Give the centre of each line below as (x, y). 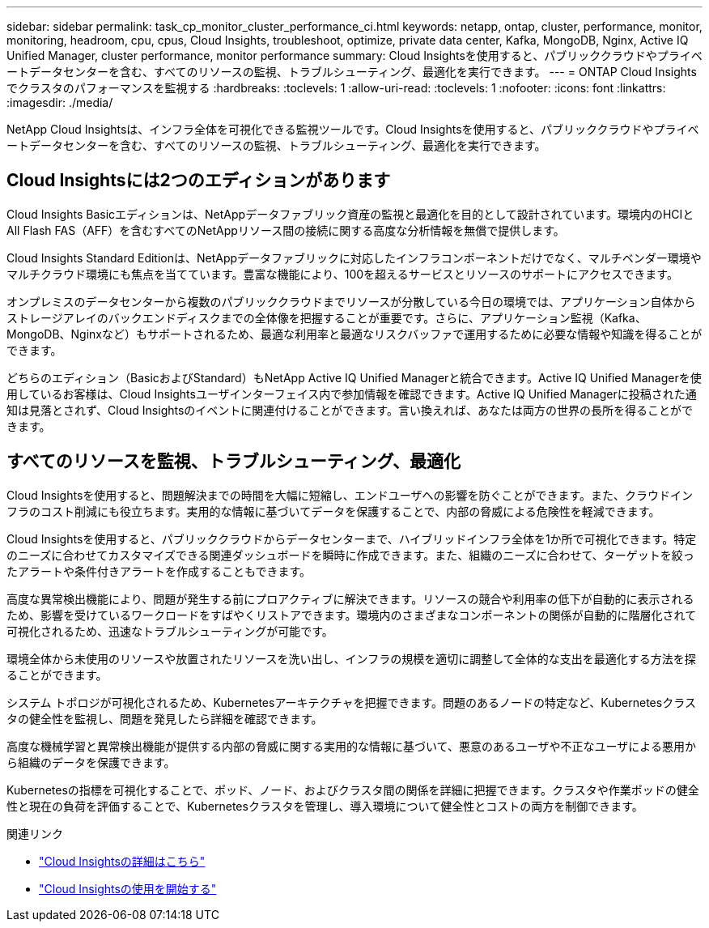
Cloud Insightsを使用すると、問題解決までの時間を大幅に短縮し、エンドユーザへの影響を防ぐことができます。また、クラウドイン (350, 495)
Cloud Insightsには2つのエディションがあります (199, 181)
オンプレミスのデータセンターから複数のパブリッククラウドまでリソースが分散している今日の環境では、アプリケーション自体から (351, 301)
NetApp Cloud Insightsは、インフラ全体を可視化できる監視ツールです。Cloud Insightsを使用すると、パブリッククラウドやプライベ (353, 129)
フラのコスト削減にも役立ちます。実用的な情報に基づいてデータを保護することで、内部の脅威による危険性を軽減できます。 (333, 511)
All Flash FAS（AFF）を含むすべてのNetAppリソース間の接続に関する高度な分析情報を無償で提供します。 (286, 230)
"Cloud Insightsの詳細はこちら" (122, 861)
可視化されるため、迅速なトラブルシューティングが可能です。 (170, 631)
